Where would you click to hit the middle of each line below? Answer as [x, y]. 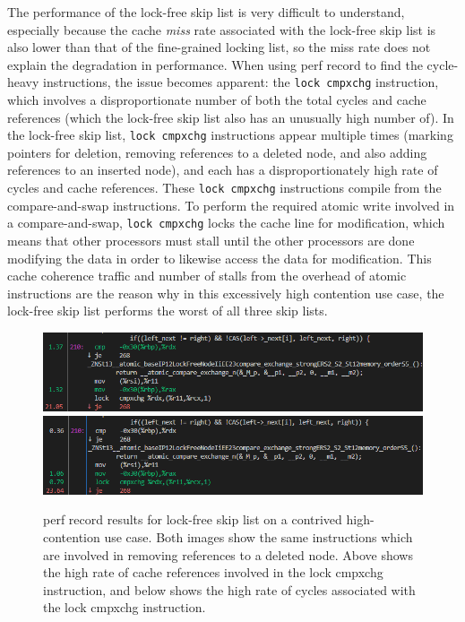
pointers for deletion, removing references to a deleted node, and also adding [217, 152]
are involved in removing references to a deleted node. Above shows [228, 554]
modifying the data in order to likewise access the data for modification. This [220, 258]
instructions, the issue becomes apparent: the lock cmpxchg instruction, [241, 82]
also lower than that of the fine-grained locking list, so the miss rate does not [219, 47]
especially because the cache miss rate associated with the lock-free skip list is [222, 29]
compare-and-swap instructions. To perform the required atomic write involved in [231, 205]
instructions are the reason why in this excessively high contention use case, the [226, 293]
